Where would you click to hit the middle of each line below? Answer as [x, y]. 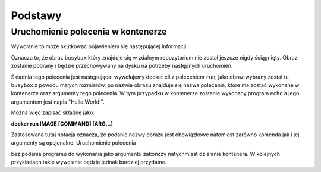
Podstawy [36, 15]
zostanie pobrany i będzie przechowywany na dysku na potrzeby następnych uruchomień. [122, 66]
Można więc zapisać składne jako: [53, 112]
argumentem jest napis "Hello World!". [58, 102]
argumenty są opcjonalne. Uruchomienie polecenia [73, 143]
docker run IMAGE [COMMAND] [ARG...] [62, 123]
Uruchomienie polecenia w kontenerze [89, 32]
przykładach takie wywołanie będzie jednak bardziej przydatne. [89, 162]
